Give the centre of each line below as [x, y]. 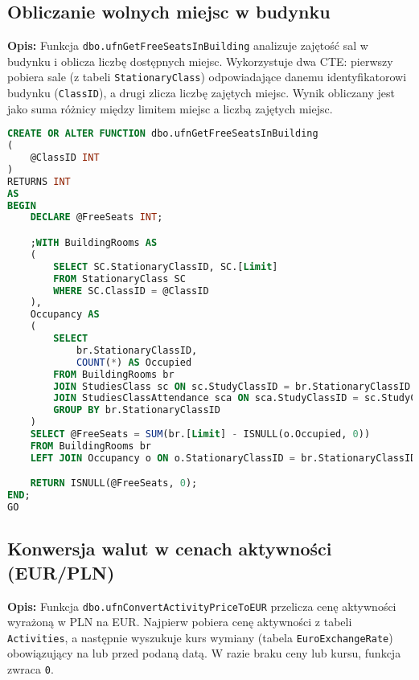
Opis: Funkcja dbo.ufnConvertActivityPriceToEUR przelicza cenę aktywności [202, 606]
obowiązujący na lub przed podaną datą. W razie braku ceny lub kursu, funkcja [204, 653]
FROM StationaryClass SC [119, 279]
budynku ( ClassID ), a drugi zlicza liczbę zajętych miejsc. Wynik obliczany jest [201, 93]
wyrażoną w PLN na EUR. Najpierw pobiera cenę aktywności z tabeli [180, 622]
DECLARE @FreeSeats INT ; [97, 217]
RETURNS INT [39, 181]
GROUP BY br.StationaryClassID [137, 410]
